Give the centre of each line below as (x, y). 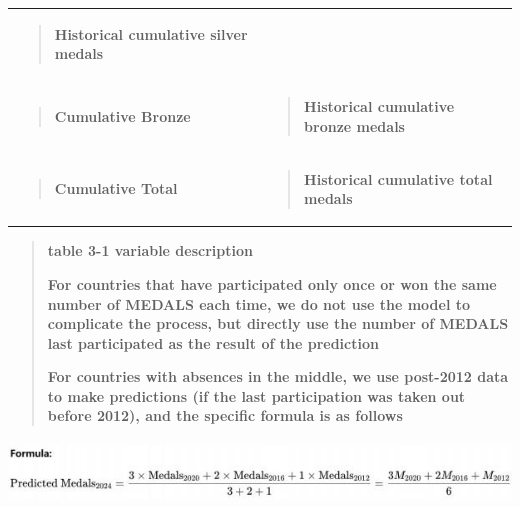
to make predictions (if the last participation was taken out (256, 395)
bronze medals (354, 125)
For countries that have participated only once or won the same (272, 283)
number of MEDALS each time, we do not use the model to (259, 303)
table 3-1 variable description (150, 250)
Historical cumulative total (398, 178)
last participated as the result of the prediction (213, 342)
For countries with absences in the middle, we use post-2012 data (278, 376)
